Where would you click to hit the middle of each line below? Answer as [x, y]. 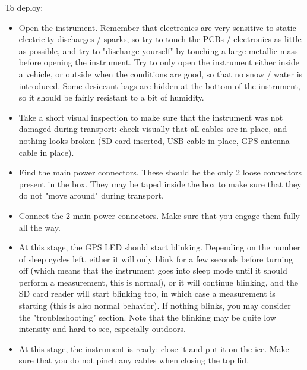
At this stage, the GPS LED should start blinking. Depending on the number [159, 247]
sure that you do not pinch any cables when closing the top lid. [134, 360]
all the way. [39, 227]
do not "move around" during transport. [91, 195]
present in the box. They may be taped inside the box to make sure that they [160, 184]
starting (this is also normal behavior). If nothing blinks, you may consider [155, 305]
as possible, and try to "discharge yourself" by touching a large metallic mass [158, 50]
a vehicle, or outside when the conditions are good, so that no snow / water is [161, 73]
